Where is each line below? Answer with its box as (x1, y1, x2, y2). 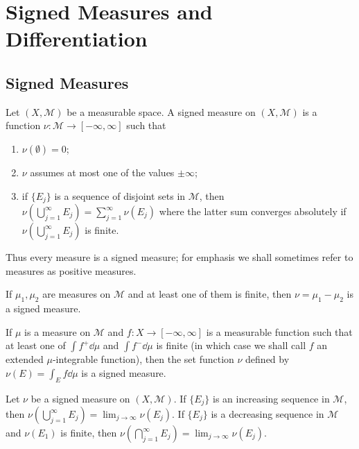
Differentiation (6, 24, 148, 53)
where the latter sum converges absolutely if (159, 204, 347, 218)
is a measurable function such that (206, 324, 353, 339)
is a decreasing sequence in (211, 407, 324, 421)
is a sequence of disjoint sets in (54, 188, 186, 203)
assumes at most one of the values (30, 164, 175, 179)
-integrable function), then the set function (52, 352, 234, 366)
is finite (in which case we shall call (156, 338, 306, 353)
